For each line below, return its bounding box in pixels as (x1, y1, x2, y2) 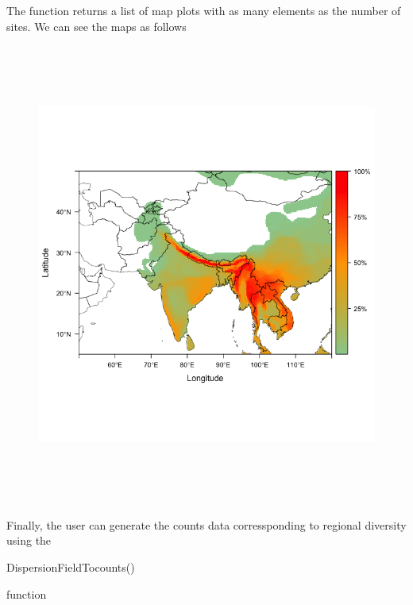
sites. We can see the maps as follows (6, 17, 187, 34)
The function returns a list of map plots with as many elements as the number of (6, 2, 401, 18)
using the (6, 532, 52, 549)
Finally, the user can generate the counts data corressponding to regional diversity (6, 516, 407, 533)
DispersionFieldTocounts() (6, 558, 135, 575)
